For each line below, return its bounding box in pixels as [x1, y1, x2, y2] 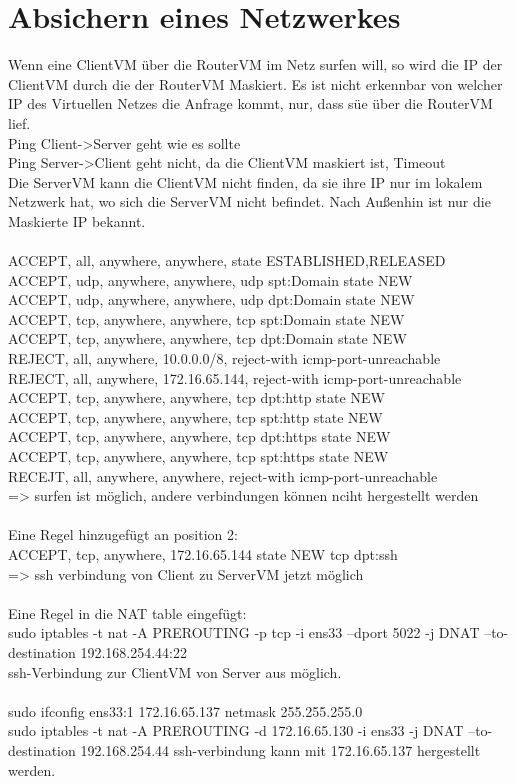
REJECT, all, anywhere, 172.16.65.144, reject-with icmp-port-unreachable [8, 367, 462, 388]
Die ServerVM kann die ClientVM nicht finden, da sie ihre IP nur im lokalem [8, 171, 483, 192]
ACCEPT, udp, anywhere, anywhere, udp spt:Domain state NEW [8, 269, 413, 290]
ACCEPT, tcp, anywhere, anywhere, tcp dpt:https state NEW [8, 426, 391, 447]
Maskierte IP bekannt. [8, 210, 146, 231]
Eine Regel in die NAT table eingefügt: [8, 602, 247, 623]
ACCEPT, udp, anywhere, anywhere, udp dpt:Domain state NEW [8, 289, 415, 310]
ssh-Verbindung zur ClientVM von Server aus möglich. [8, 661, 342, 682]
